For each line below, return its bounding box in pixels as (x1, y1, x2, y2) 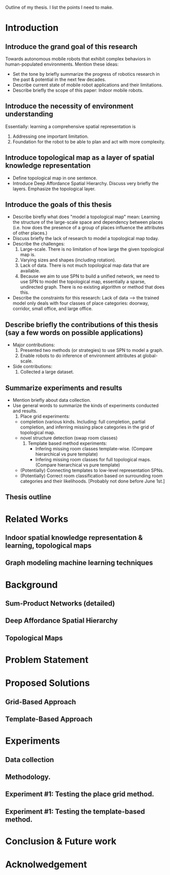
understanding (5, 110, 53, 118)
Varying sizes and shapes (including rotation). (20, 257, 116, 263)
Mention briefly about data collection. (12, 397, 91, 403)
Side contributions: (12, 364, 52, 370)
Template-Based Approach (5, 714, 93, 723)
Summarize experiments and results (5, 383, 123, 392)
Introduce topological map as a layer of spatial (5, 154, 155, 162)
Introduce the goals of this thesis (5, 200, 112, 209)
